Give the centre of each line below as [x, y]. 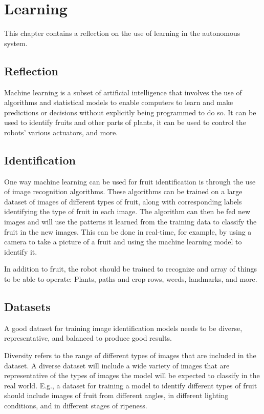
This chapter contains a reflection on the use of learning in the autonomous [122, 33]
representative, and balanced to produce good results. [88, 338]
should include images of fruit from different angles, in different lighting [116, 395]
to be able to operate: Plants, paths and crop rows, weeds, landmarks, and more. [131, 279]
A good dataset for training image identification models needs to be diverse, [123, 328]
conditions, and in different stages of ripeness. [76, 405]
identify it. [21, 251]
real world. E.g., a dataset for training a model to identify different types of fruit [131, 385]
